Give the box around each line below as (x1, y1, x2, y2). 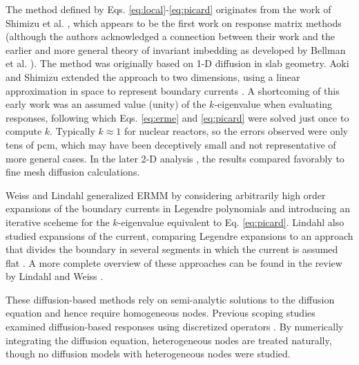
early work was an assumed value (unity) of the (6, 97, 206, 111)
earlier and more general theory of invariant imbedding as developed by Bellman (6, 42, 346, 57)
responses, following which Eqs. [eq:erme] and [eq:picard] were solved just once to (6, 110, 349, 124)
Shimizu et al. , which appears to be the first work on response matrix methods (6, 15, 342, 30)
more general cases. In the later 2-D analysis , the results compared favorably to (6, 151, 345, 165)
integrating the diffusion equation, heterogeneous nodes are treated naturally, (6, 333, 332, 347)
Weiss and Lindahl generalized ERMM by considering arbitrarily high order (6, 187, 326, 202)
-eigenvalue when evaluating (214, 97, 333, 111)
